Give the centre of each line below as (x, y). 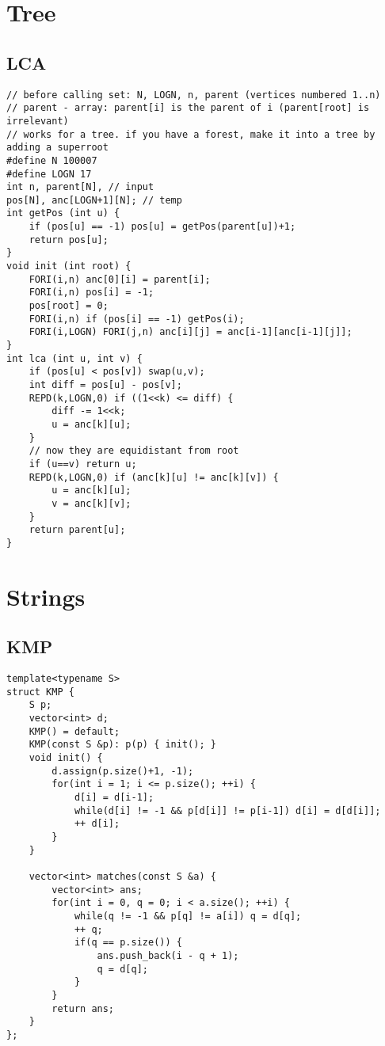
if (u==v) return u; (83, 464)
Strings (46, 596)
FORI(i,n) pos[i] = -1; (91, 293)
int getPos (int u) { (63, 213)
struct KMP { (40, 692)
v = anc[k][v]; (91, 503)
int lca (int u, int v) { (74, 358)
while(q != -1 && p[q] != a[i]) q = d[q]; (188, 916)
